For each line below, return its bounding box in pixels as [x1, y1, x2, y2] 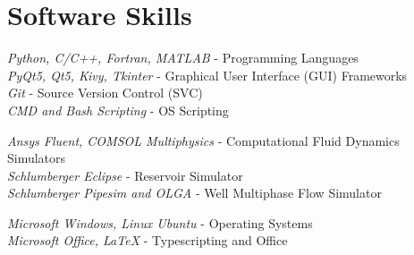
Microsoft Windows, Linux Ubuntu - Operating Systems [7, 213, 313, 232]
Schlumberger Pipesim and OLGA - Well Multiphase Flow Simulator [7, 183, 382, 202]
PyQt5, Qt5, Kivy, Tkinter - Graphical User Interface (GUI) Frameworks [7, 65, 408, 84]
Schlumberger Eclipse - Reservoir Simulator [7, 166, 243, 184]
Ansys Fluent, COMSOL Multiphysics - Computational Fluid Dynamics [7, 131, 400, 149]
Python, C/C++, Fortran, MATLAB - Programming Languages [7, 48, 359, 67]
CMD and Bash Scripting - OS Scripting [7, 100, 229, 119]
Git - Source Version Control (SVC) [7, 83, 203, 102]
